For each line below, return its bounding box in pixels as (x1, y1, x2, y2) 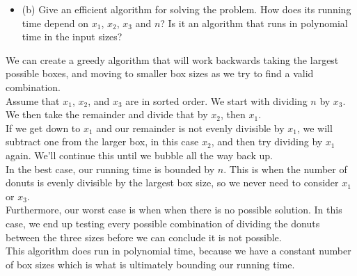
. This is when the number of (223, 161, 347, 176)
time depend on (22, 15, 89, 30)
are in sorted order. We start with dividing (125, 93, 308, 108)
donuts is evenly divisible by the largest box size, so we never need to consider (6, 175, 339, 190)
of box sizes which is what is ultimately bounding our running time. (6, 257, 295, 271)
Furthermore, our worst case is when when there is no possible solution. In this (6, 202, 342, 217)
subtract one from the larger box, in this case (6, 134, 199, 149)
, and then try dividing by (211, 134, 323, 149)
